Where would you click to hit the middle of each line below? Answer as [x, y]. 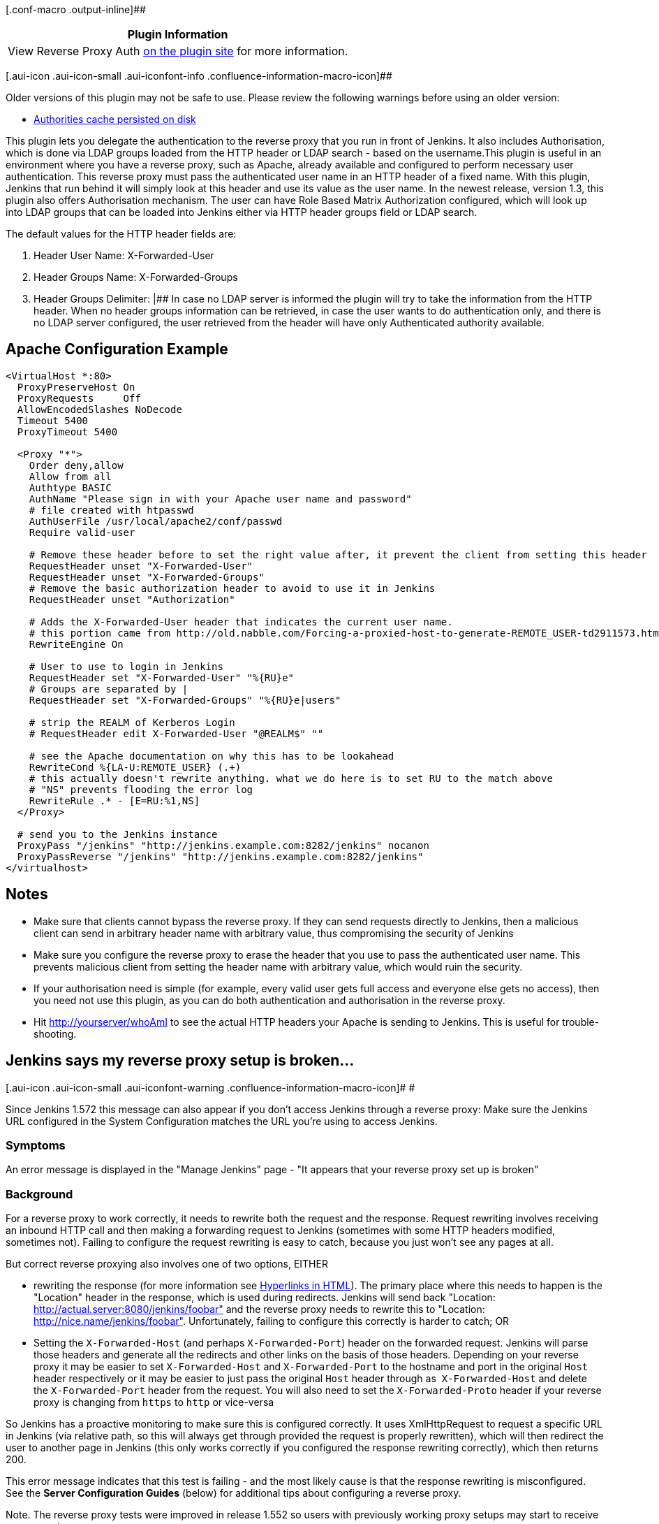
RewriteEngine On [76, 644]
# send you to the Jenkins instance [117, 834]
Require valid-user [82, 532]
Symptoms [36, 1145]
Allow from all [70, 476]
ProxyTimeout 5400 [67, 431]
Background [39, 1194]
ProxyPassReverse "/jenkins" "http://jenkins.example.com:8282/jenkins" [220, 856]
